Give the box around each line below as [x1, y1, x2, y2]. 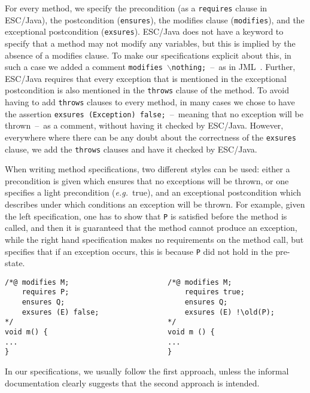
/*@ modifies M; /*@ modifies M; [5, 278, 232, 287]
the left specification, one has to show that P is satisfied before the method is [5, 209, 287, 222]
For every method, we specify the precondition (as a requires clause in [5, 2, 268, 14]
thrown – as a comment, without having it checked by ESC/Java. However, [5, 119, 284, 132]
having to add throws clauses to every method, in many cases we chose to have [5, 96, 295, 108]
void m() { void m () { [5, 328, 215, 337]
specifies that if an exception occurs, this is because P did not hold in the [5, 245, 273, 257]
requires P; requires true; [22, 288, 245, 297]
